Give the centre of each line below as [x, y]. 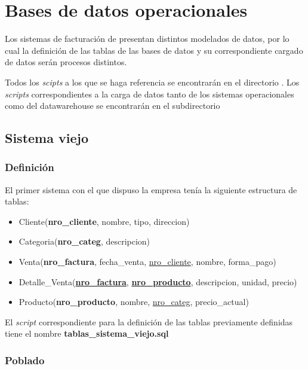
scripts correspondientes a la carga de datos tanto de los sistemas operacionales [150, 94]
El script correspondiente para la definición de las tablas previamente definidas [149, 321]
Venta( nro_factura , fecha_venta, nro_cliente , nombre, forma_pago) [147, 262]
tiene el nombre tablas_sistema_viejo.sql [87, 333]
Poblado [25, 360]
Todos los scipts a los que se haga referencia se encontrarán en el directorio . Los [152, 82]
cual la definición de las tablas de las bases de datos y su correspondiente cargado [154, 50]
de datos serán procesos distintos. [66, 62]
